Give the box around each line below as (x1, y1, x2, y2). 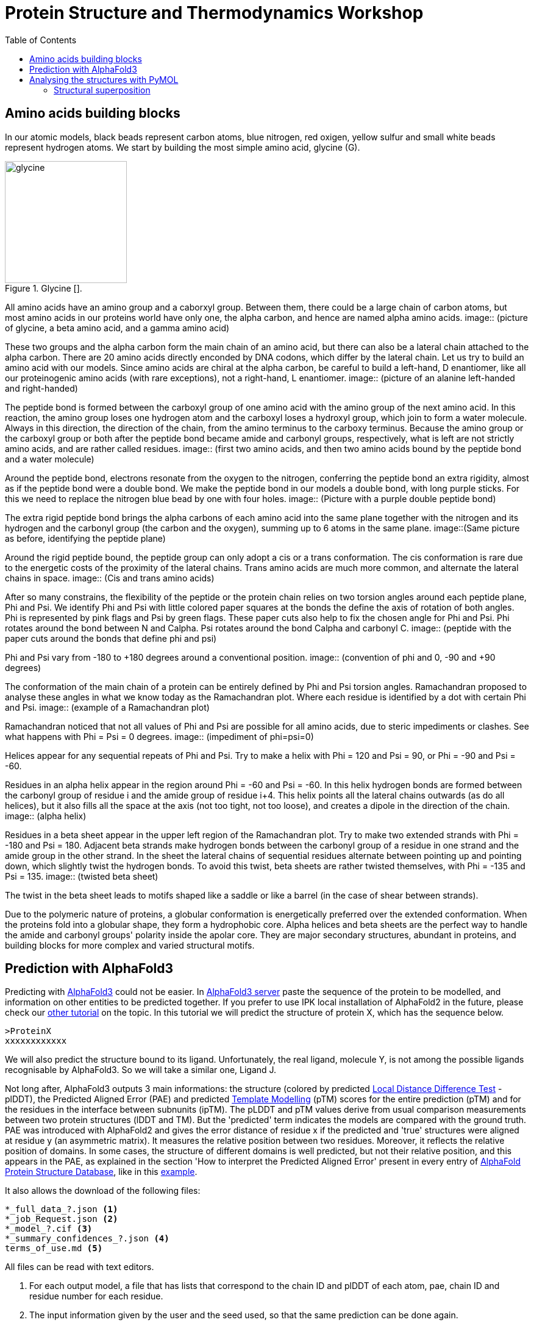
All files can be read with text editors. (5, 1262, 154, 1273)
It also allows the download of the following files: (5, 1185, 201, 1196)
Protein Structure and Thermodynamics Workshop (5, 2, 424, 23)
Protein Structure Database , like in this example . (5, 1166, 198, 1177)
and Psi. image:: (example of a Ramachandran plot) (5, 702, 210, 713)
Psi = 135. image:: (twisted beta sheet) (5, 871, 158, 882)
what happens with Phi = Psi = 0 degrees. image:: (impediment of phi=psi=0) (5, 731, 314, 742)
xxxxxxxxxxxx (5, 1036, 67, 1046)
